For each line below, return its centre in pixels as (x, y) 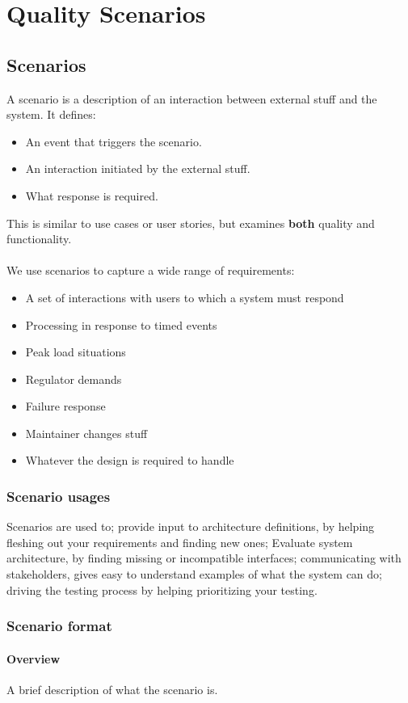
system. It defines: (51, 114)
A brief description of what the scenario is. (112, 689)
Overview (34, 658)
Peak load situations (76, 352)
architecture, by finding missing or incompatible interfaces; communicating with (204, 558)
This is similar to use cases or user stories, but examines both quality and (191, 223)
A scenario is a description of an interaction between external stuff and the (192, 98)
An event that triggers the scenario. (114, 141)
